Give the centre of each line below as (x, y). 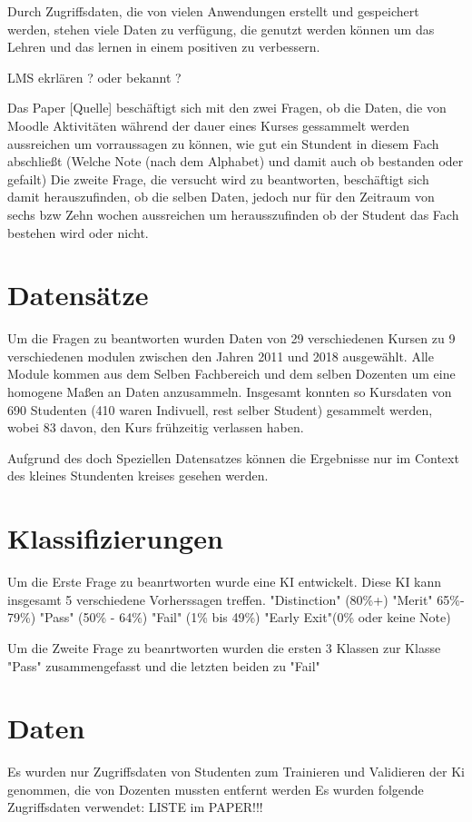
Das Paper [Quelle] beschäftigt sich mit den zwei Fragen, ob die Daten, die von (227, 108)
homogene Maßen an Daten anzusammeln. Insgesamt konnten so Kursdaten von (230, 392)
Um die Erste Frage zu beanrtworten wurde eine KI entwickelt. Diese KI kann (225, 582)
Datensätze (78, 295)
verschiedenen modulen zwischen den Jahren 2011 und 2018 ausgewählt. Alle (221, 356)
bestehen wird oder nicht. (78, 232)
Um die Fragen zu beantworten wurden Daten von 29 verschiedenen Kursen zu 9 (231, 338)
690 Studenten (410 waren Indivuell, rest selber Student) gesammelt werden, (220, 409)
